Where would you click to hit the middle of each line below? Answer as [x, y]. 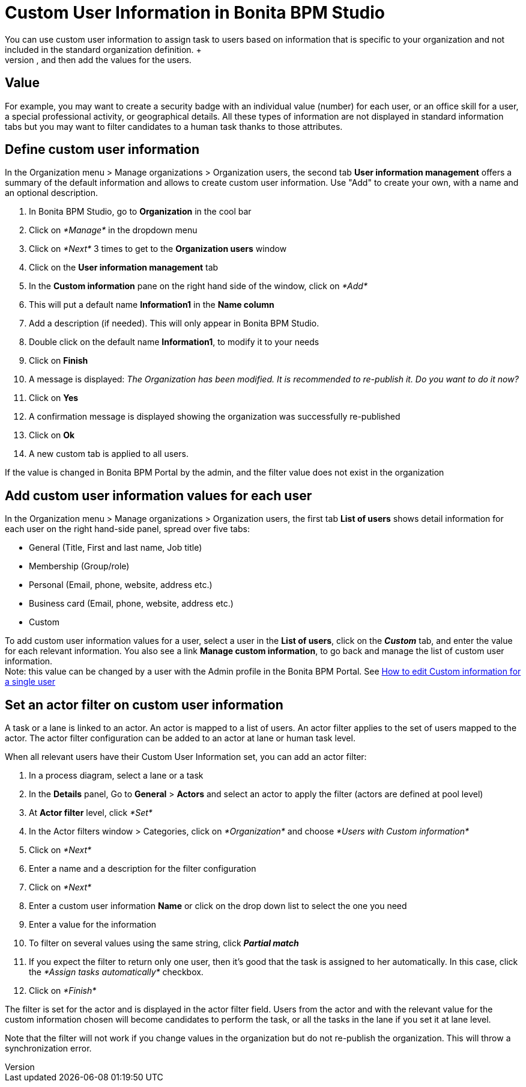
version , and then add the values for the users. [98, 60]
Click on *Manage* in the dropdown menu [113, 230]
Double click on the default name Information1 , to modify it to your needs [174, 342]
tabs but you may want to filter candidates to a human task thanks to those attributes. [174, 126]
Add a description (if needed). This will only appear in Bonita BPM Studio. [174, 323]
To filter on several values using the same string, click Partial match [164, 943]
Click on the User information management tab [124, 268]
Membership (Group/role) [79, 566]
